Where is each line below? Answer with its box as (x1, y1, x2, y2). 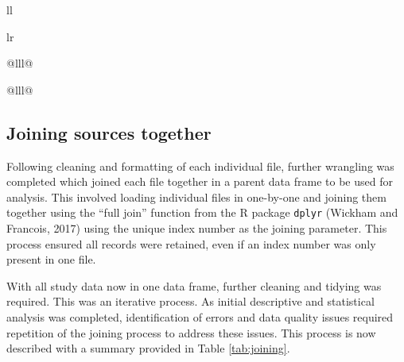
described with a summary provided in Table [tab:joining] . (6, 340, 290, 356)
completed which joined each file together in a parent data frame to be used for (6, 173, 393, 190)
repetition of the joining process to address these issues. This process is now (6, 324, 376, 341)
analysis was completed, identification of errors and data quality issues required (6, 308, 394, 325)
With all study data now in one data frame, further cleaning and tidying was (6, 277, 382, 294)
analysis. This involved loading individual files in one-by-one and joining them (6, 188, 387, 205)
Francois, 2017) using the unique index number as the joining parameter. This (6, 220, 387, 237)
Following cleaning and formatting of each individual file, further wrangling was (6, 157, 394, 174)
